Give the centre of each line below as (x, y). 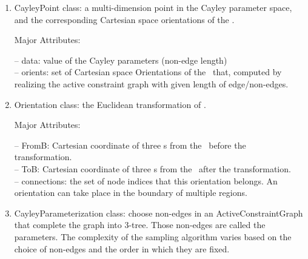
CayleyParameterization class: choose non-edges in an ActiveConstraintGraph (159, 213)
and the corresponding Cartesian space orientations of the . (124, 19)
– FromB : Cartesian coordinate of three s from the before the (130, 145)
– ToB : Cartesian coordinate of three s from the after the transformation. (152, 168)
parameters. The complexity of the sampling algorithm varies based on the (153, 236)
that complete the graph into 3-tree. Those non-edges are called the (140, 225)
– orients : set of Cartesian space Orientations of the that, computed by (148, 72)
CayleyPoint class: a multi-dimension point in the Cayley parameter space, (153, 7)
